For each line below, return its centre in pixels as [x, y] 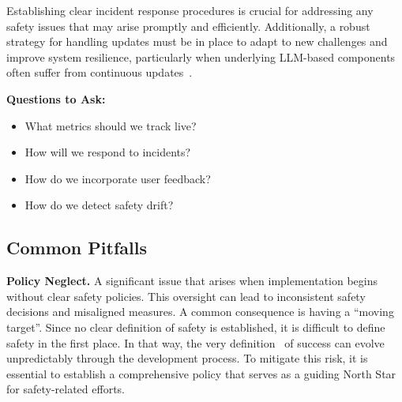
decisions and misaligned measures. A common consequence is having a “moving [200, 312]
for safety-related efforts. [66, 389]
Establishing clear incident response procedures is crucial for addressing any [190, 10]
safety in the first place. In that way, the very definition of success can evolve [195, 342]
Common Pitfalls [77, 248]
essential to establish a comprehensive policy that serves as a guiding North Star [201, 373]
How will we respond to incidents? [108, 152]
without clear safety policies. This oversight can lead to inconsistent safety [186, 296]
